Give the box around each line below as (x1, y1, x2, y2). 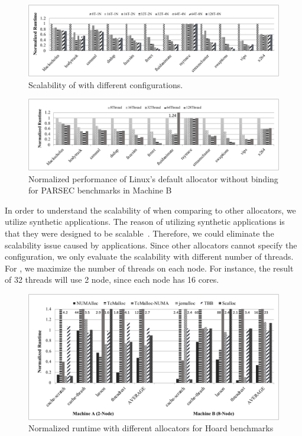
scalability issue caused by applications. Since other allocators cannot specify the (5, 238, 297, 251)
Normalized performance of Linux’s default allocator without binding (28, 172, 278, 185)
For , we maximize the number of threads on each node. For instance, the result (5, 261, 294, 274)
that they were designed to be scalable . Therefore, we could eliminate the (5, 227, 274, 239)
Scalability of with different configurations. (28, 78, 183, 91)
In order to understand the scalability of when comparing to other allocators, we (5, 204, 296, 216)
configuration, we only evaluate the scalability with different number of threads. (5, 250, 294, 263)
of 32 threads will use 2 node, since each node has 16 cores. (5, 273, 219, 286)
